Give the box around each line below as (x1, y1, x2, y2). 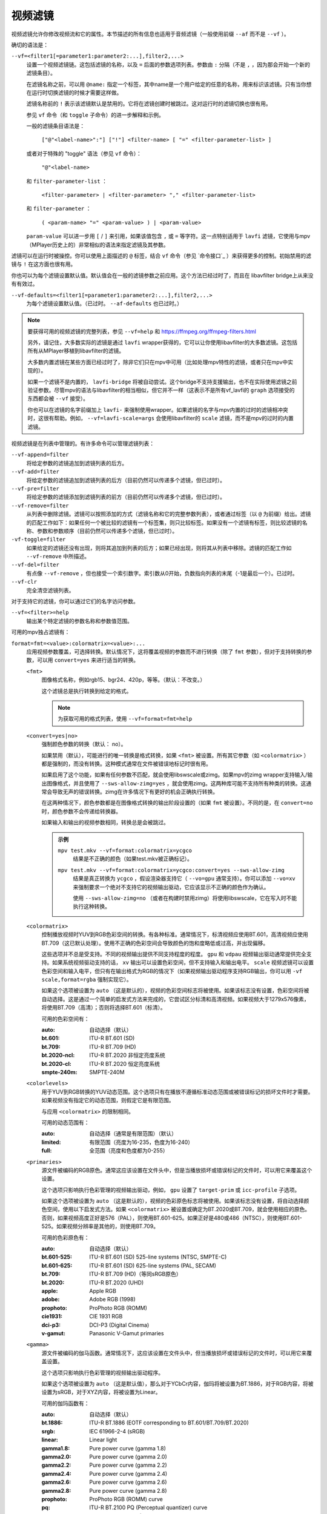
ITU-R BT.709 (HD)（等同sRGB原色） (89, 1271, 182, 1278)
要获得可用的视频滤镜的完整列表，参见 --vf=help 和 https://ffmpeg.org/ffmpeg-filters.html (27, 328, 257, 335)
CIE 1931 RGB (89, 1313, 123, 1320)
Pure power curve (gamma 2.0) (89, 1453, 167, 1461)
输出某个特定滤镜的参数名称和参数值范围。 (26, 617, 133, 624)
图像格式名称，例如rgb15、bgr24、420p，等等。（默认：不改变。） (41, 676, 206, 684)
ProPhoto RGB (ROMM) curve (89, 1495, 163, 1502)
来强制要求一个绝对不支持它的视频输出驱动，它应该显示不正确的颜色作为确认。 (73, 883, 269, 890)
